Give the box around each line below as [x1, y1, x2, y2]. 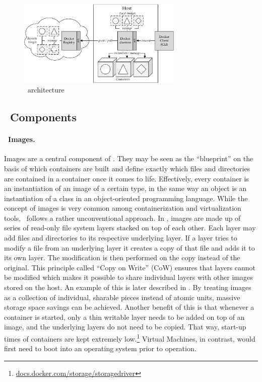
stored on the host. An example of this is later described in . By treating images [4, 282, 251, 293]
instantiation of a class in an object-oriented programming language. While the [4, 193, 248, 203]
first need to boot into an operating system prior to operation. [4, 343, 196, 354]
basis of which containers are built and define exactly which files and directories [4, 163, 250, 173]
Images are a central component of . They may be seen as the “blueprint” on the [4, 153, 253, 164]
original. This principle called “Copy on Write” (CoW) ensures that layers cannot [4, 262, 256, 272]
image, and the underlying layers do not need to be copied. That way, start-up [4, 321, 246, 332]
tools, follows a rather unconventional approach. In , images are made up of [4, 212, 241, 223]
